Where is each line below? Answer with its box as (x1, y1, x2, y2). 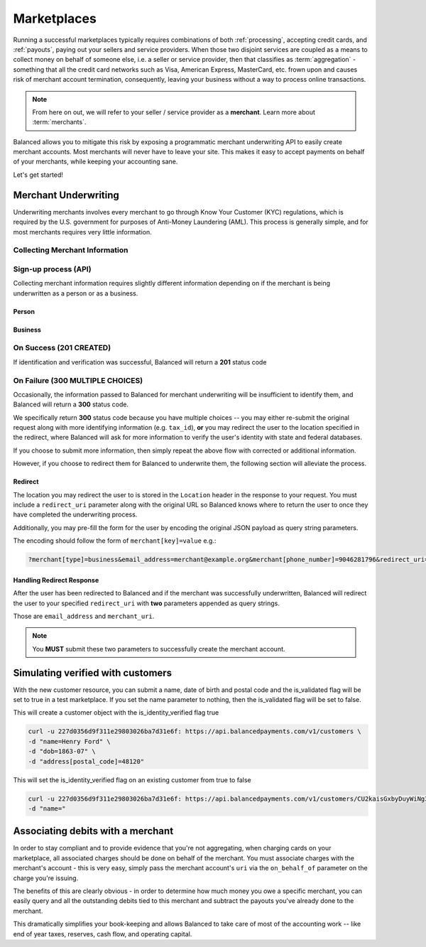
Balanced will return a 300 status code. (13, 400, 129, 408)
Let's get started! (13, 171, 64, 179)
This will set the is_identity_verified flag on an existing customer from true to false (13, 775, 251, 784)
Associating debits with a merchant (13, 825, 174, 838)
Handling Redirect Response (13, 575, 99, 584)
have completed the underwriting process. (13, 510, 138, 519)
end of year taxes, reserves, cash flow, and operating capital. (13, 929, 192, 938)
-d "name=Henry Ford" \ (28, 737, 111, 745)
